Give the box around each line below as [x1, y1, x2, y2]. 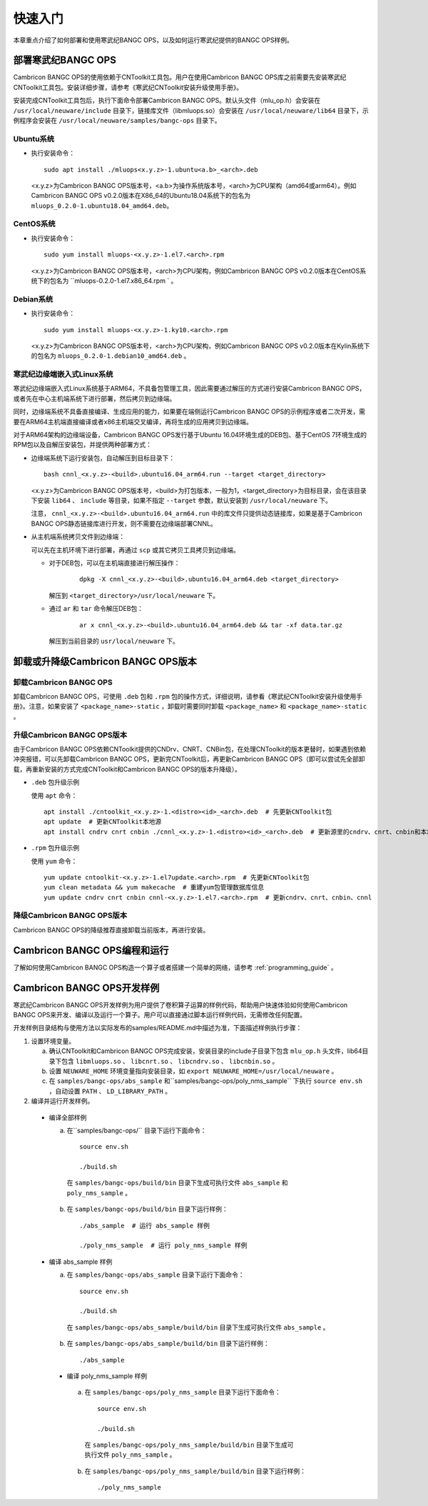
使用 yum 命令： [31, 857, 78, 865]
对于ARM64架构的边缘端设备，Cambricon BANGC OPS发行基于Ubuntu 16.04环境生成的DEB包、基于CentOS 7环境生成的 [13, 431, 367, 439]
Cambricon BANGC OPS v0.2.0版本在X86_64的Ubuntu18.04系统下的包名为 [31, 191, 251, 200]
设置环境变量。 [31, 1037, 75, 1045]
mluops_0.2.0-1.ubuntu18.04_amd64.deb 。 [31, 201, 173, 210]
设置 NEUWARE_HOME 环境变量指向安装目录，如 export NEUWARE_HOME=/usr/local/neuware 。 [49, 1067, 338, 1075]
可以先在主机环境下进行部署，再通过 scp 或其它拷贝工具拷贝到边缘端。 [31, 545, 240, 554]
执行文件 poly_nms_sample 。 [84, 1450, 176, 1459]
